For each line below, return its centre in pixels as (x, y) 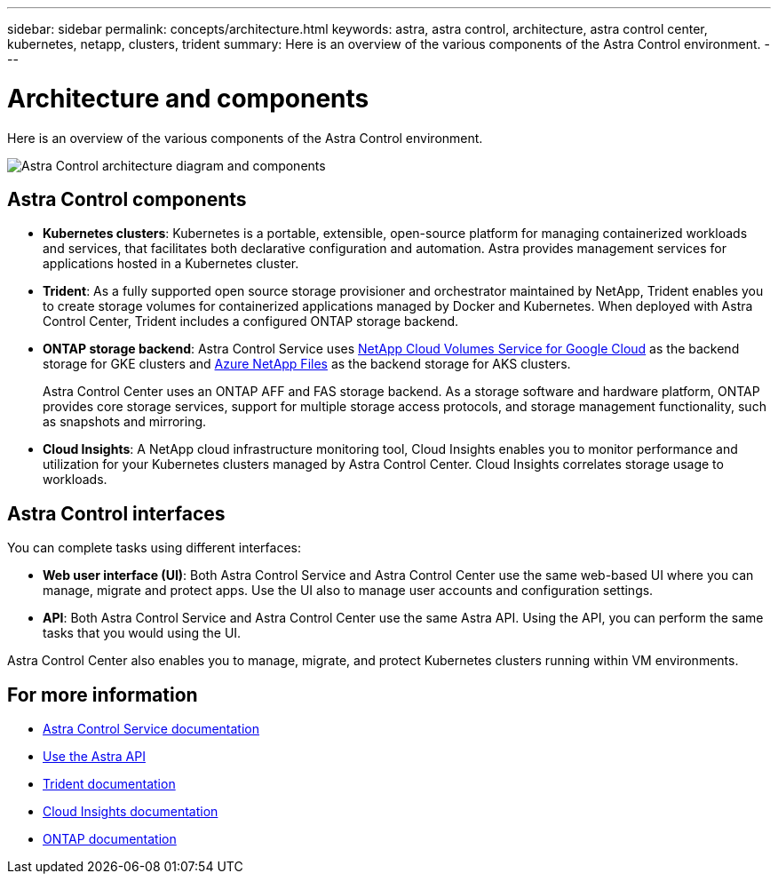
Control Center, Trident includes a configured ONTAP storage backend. (251, 321)
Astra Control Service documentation (151, 729)
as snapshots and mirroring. (125, 422)
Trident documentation (109, 784)
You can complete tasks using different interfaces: (155, 548)
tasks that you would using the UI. (142, 633)
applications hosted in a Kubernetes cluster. (171, 264)
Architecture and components (188, 98)
